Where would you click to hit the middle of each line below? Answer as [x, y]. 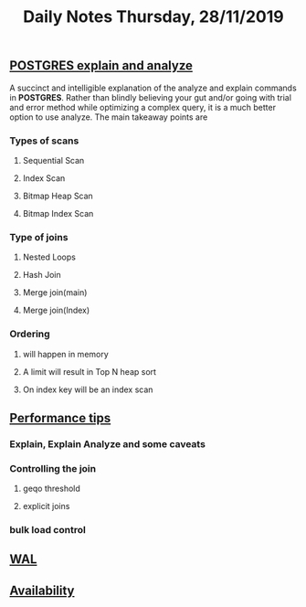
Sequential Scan [53, 160]
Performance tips [60, 418]
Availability [42, 590]
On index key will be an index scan [88, 389]
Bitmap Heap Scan [58, 196]
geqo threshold [51, 489]
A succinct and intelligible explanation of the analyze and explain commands [153, 88]
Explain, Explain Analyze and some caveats [107, 443]
